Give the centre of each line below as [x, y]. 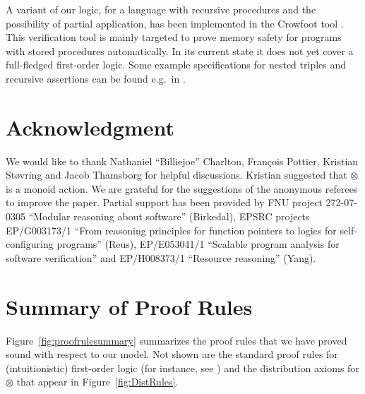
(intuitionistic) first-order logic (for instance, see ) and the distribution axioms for [182, 368]
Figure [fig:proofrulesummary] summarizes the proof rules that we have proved [176, 340]
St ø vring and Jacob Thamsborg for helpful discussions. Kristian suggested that [176, 175]
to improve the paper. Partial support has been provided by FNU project [164, 202]
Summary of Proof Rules [129, 306]
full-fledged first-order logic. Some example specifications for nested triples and [176, 65]
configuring [30, 244]
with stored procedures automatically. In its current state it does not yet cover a [180, 50]
